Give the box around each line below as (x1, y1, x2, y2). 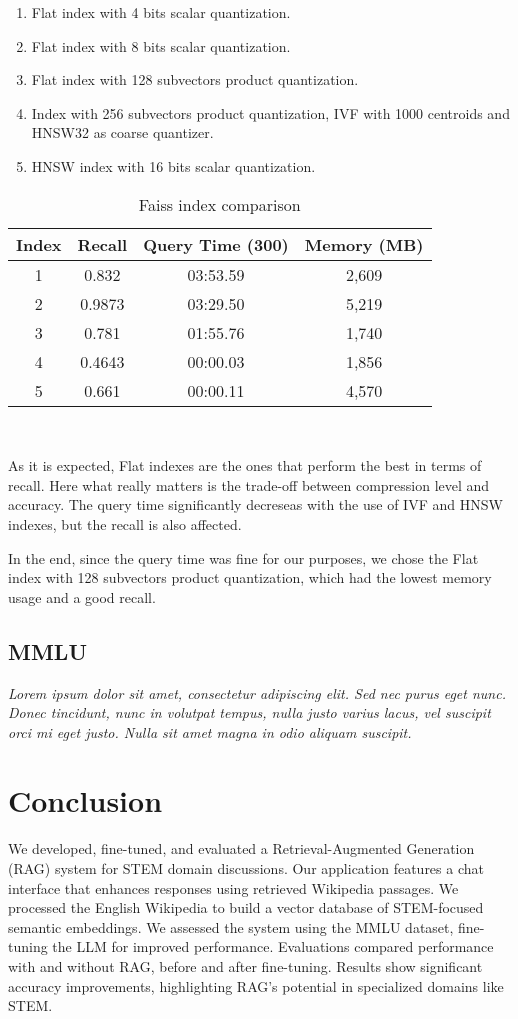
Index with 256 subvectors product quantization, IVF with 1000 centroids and (31, 102, 510, 123)
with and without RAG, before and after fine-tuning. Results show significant (8, 955, 483, 976)
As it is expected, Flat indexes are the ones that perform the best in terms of (8, 455, 482, 476)
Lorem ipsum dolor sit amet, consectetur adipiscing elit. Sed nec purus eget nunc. (8, 682, 506, 703)
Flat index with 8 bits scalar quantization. (31, 35, 291, 56)
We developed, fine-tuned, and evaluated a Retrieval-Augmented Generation (8, 838, 475, 859)
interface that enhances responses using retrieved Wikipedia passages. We (8, 877, 459, 898)
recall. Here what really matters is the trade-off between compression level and (8, 474, 490, 495)
